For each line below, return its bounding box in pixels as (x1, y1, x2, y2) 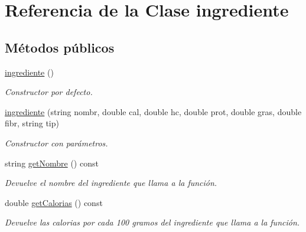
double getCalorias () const (5, 196, 103, 208)
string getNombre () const (5, 156, 99, 169)
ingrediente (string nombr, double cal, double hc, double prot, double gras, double (5, 105, 302, 117)
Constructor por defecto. (5, 86, 93, 98)
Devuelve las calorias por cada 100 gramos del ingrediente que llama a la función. (5, 216, 300, 228)
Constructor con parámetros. (5, 136, 108, 149)
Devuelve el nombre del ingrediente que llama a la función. (5, 177, 217, 189)
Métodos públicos (5, 38, 115, 56)
